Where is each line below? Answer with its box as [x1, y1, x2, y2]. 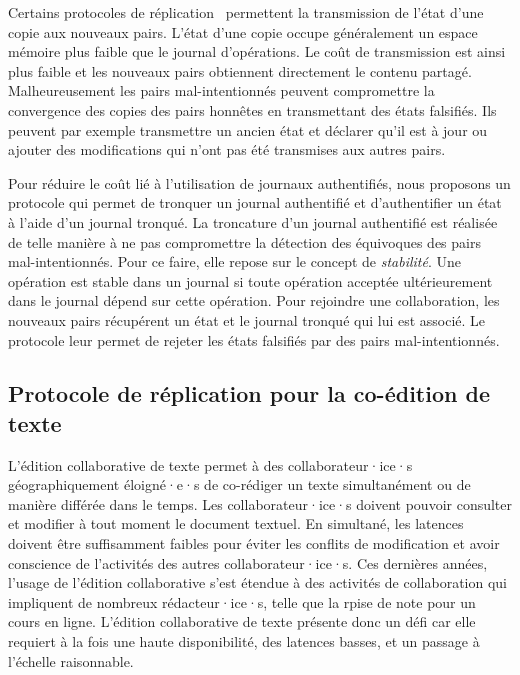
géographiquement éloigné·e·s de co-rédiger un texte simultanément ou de [8, 474, 471, 495]
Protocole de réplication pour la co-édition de [8, 378, 490, 409]
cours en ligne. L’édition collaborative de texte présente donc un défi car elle [8, 611, 476, 632]
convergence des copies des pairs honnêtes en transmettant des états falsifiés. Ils [8, 99, 497, 120]
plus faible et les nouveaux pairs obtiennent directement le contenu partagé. [8, 60, 472, 81]
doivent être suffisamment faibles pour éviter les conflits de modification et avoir [8, 533, 500, 554]
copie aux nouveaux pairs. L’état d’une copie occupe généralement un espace [8, 21, 478, 42]
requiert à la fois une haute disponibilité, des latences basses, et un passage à [8, 631, 480, 652]
